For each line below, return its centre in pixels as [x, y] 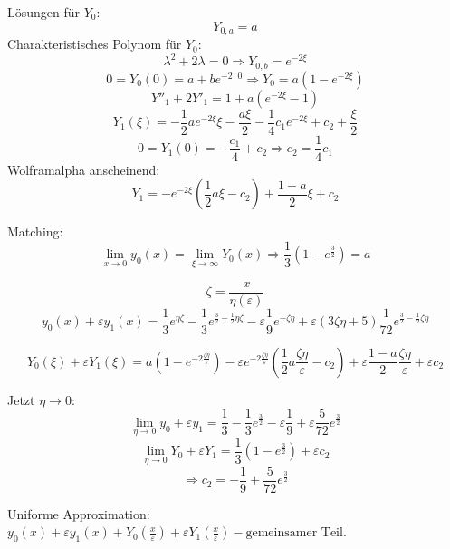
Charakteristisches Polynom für [95, 44]
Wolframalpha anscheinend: [84, 169]
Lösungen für [44, 12]
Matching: [35, 231]
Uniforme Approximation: [79, 513]
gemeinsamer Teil [294, 533]
